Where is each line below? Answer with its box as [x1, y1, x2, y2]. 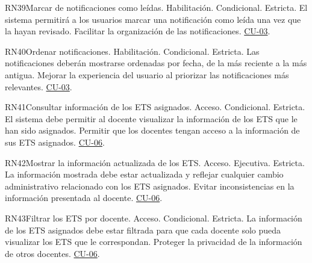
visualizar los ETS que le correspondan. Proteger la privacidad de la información [5, 235, 302, 248]
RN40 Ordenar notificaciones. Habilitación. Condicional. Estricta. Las [5, 45, 260, 57]
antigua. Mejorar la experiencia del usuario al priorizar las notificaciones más [5, 68, 289, 81]
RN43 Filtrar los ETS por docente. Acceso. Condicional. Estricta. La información [5, 211, 302, 224]
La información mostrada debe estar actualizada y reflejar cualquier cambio [5, 168, 284, 181]
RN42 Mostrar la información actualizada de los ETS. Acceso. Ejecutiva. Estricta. [5, 156, 305, 169]
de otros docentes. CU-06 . [5, 247, 100, 259]
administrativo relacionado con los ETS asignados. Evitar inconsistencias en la [5, 179, 295, 192]
